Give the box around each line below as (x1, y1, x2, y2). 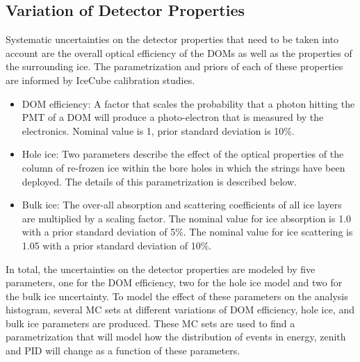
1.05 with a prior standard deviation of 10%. (22, 238, 212, 252)
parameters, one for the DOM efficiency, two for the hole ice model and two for (6, 275, 343, 290)
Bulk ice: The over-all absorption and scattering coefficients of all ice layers (22, 197, 342, 212)
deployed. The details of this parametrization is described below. (22, 174, 297, 188)
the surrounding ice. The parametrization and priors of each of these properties (6, 59, 343, 74)
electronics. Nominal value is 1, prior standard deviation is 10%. (22, 123, 295, 138)
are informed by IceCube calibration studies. (6, 72, 195, 87)
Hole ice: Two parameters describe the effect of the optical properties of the (22, 147, 344, 161)
